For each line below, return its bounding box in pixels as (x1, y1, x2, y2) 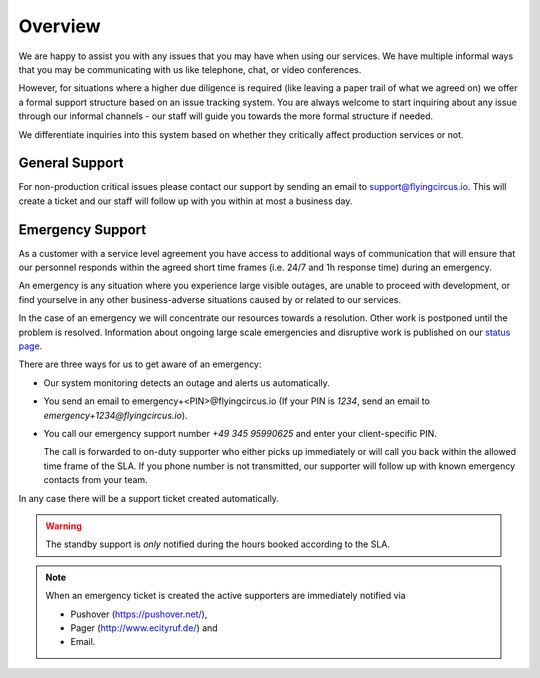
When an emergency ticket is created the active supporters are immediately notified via (45, 590, 406, 602)
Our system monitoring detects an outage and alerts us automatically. (43, 376, 330, 389)
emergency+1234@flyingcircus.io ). (43, 409, 189, 421)
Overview (18, 15, 101, 37)
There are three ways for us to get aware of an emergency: (18, 358, 262, 370)
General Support (18, 155, 124, 172)
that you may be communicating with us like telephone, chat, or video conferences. (18, 63, 362, 75)
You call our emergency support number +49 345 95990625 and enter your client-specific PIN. (43, 428, 437, 439)
